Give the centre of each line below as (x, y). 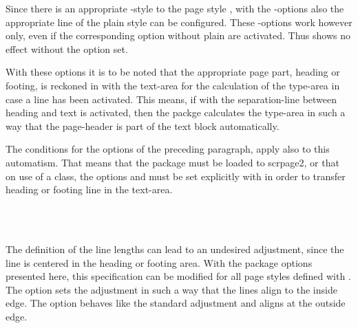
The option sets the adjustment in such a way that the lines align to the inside (171, 289)
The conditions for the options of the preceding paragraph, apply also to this (168, 149)
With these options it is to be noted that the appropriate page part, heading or (173, 72)
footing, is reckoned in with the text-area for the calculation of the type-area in (173, 85)
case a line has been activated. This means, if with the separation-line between (171, 99)
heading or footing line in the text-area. (89, 189)
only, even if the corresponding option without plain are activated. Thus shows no (178, 35)
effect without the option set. (67, 48)
